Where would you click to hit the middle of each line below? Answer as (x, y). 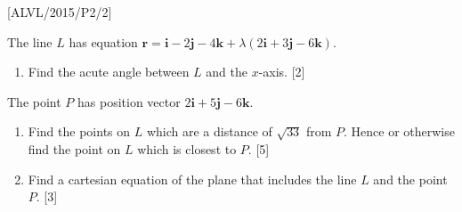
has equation (103, 41)
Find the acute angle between (109, 72)
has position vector (129, 101)
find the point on (74, 148)
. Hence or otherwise (399, 131)
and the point (410, 179)
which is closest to (187, 148)
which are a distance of (209, 131)
